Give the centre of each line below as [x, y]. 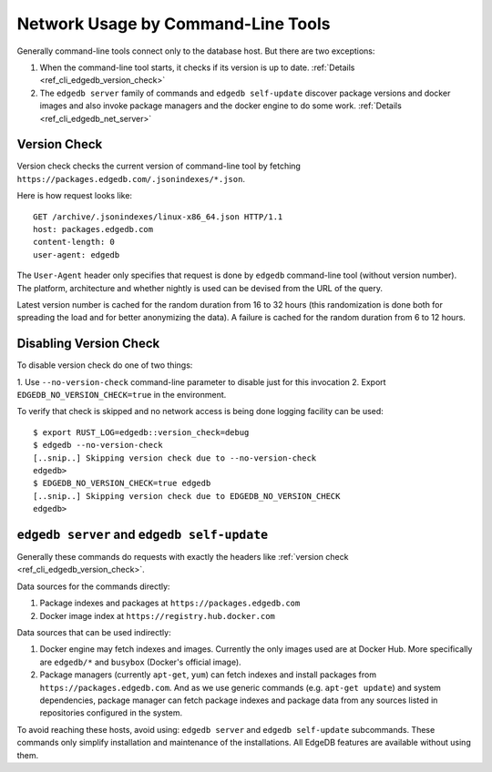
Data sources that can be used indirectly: [94, 632]
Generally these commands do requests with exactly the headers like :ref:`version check [183, 557]
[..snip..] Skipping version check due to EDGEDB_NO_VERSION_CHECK [187, 496]
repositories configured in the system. [111, 713]
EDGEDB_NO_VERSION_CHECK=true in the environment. [122, 395]
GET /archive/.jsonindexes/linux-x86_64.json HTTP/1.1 [158, 217]
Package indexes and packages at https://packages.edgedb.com [170, 603]
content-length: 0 [74, 242]
